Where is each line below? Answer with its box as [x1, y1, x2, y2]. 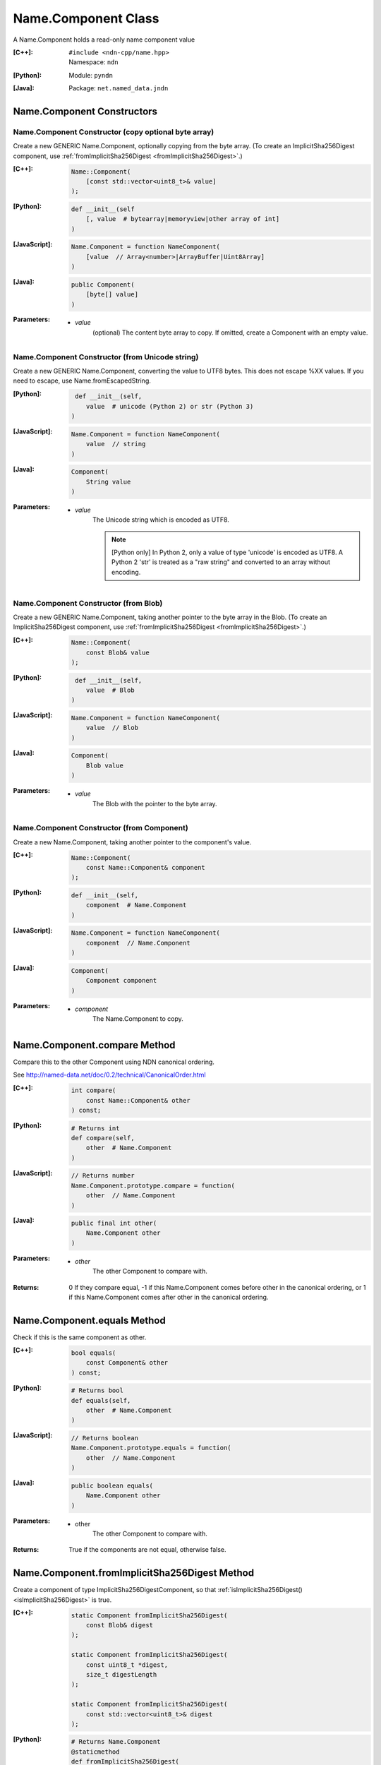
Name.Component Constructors [13, 105, 158, 117]
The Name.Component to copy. [92, 1014, 183, 1023]
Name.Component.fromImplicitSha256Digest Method [13, 1567, 254, 1579]
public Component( [71, 280, 135, 289]
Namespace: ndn [68, 58, 119, 66]
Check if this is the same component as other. [13, 1333, 147, 1341]
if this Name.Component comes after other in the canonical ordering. [68, 1293, 269, 1302]
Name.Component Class [13, 11, 159, 26]
